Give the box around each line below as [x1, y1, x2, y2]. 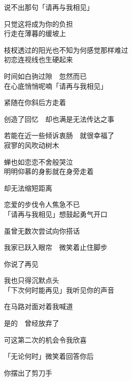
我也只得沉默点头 [4, 275, 59, 285]
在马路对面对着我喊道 [4, 301, 73, 312]
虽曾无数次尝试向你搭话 [4, 225, 80, 236]
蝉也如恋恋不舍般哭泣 [4, 156, 73, 167]
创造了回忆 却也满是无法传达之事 [4, 113, 114, 124]
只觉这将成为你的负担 [4, 18, 73, 29]
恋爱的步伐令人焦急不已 [4, 199, 80, 209]
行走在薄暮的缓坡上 [4, 28, 66, 38]
